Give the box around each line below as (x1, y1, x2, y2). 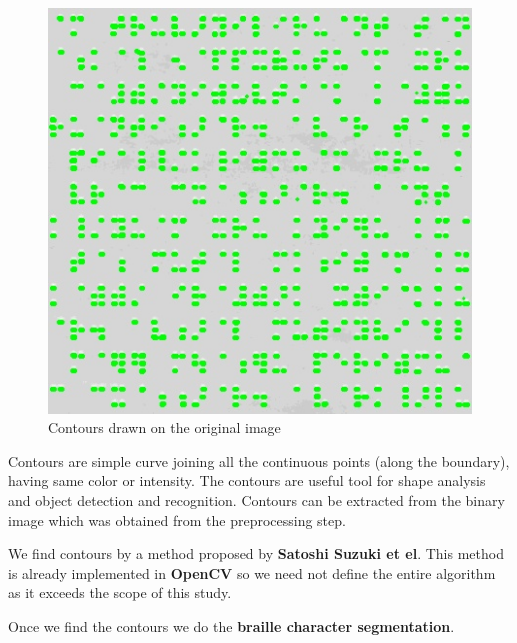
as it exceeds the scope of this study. (8, 582, 232, 603)
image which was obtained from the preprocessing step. (8, 509, 346, 530)
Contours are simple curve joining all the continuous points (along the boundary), (8, 450, 510, 471)
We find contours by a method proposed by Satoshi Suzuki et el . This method (8, 543, 504, 564)
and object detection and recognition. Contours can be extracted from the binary (8, 489, 505, 510)
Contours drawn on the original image (48, 417, 281, 438)
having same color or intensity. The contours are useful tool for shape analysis (8, 470, 486, 491)
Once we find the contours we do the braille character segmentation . (8, 615, 455, 636)
